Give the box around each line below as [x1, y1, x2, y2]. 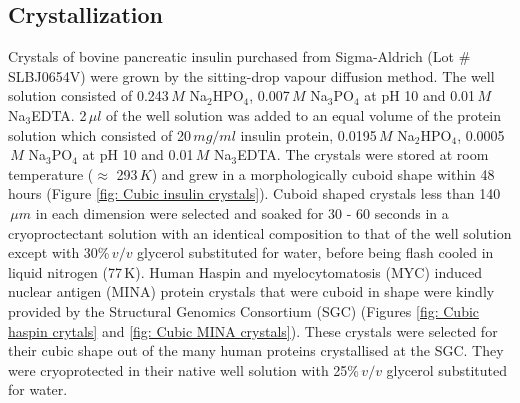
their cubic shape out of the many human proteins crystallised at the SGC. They [8, 340, 504, 361]
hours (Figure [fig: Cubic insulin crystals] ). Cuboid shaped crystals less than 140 [8, 183, 501, 204]
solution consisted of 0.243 [8, 85, 169, 106]
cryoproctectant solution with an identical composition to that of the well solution [8, 222, 512, 243]
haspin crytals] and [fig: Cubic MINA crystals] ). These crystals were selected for [8, 320, 498, 341]
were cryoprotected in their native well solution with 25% [8, 359, 359, 380]
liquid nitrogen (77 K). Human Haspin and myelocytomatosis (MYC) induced [8, 261, 482, 282]
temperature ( [8, 163, 94, 184]
